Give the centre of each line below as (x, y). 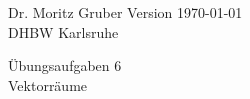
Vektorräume (48, 84)
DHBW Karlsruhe (63, 31)
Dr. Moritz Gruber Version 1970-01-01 (125, 12)
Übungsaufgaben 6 (65, 65)
